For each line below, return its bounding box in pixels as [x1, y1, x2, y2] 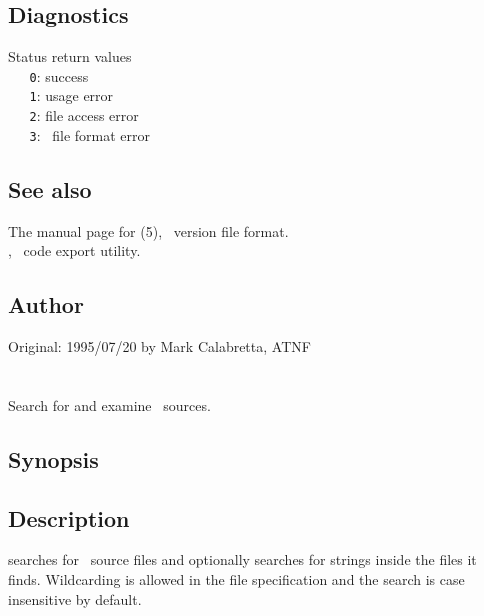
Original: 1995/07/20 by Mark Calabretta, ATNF [8, 336, 311, 357]
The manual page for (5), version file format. [8, 220, 289, 241]
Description [8, 502, 130, 533]
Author [8, 289, 84, 320]
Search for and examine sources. [8, 394, 211, 415]
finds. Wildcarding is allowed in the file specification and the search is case [8, 568, 465, 589]
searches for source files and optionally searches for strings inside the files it [8, 549, 477, 570]
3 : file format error [29, 124, 150, 145]
